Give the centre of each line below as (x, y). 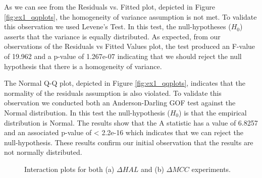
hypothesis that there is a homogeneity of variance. (83, 66)
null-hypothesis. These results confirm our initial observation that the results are (129, 142)
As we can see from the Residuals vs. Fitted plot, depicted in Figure (110, 7)
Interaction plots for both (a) (69, 169)
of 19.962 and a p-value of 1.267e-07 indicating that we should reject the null (123, 56)
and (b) (152, 169)
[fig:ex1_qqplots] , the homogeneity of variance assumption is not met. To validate (130, 16)
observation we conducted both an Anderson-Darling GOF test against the (120, 103)
